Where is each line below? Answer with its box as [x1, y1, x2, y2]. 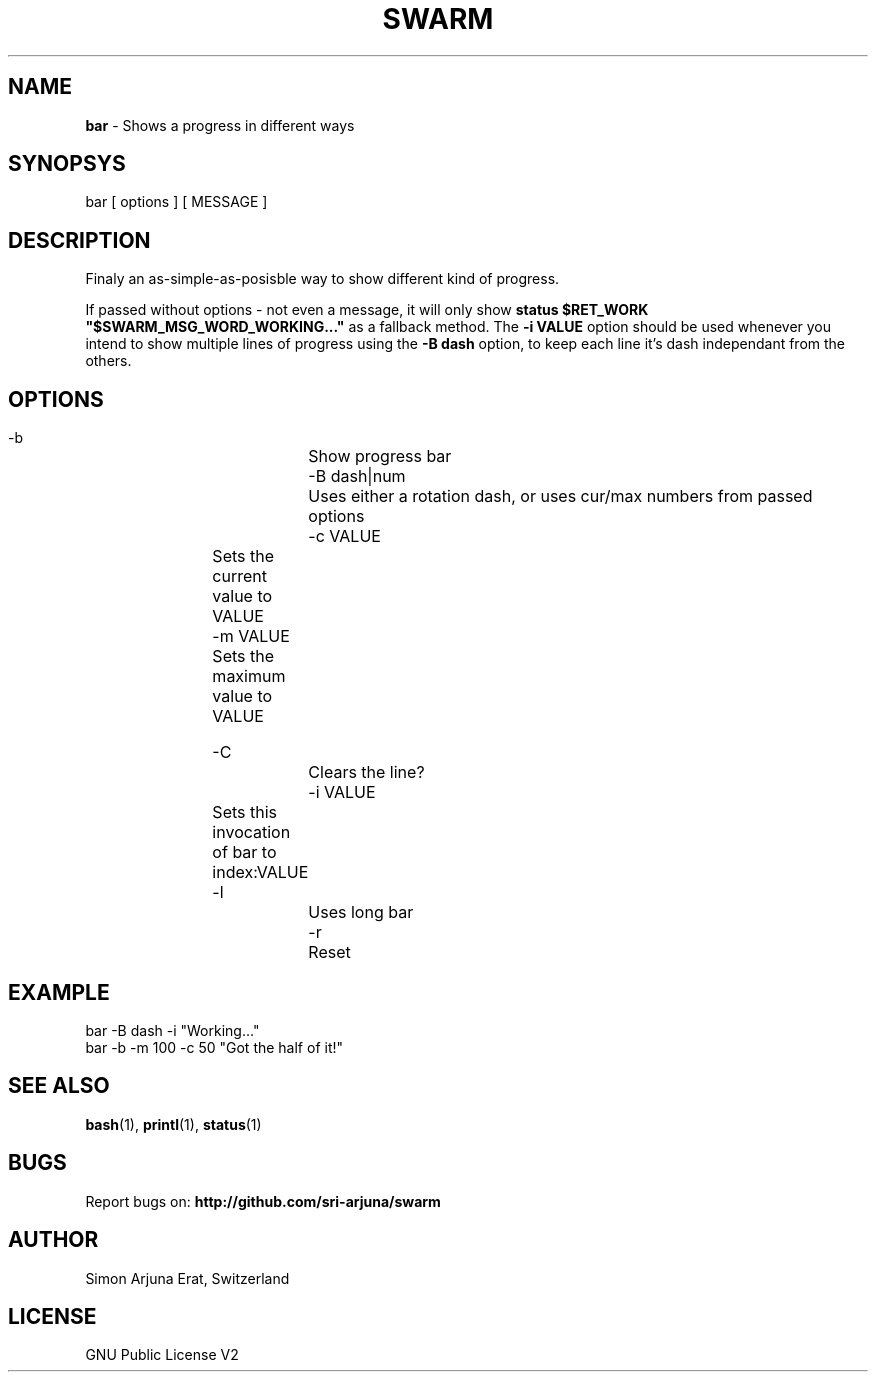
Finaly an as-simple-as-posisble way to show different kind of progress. [85, 270, 560, 288]
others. [85, 352, 132, 370]
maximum [212, 666, 286, 687]
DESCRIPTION [8, 227, 151, 253]
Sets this [212, 802, 277, 823]
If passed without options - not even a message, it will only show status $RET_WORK [85, 301, 649, 319]
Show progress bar [308, 446, 452, 467]
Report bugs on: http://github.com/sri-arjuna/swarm [85, 1192, 441, 1210]
